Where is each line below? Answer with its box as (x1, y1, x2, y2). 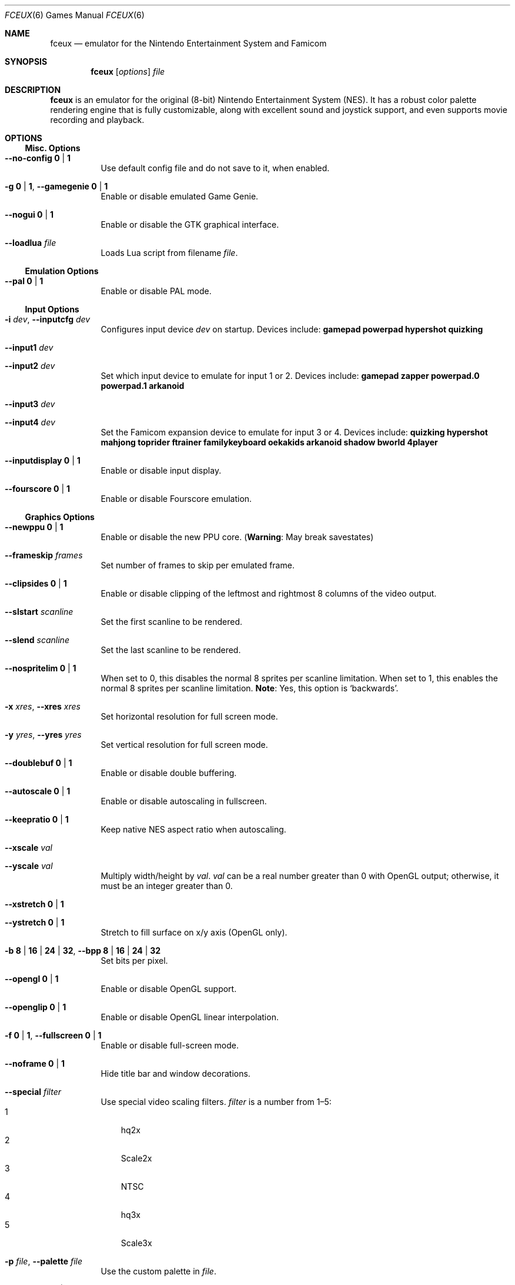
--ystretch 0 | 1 (5, 917, 65, 927)
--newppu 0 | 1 (5, 522, 63, 532)
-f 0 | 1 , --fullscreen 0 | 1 (5, 1030, 102, 1040)
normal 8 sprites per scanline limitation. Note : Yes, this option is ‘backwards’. (101, 683, 399, 693)
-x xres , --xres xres (5, 701, 81, 711)
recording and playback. (50, 115, 145, 125)
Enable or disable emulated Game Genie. (101, 191, 259, 201)
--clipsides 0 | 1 (5, 578, 67, 588)
